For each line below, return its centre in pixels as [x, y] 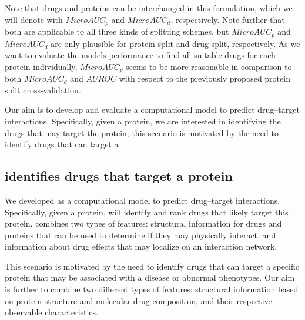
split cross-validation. [43, 90]
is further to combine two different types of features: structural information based [152, 289]
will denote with [34, 19]
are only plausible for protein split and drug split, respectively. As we [175, 43]
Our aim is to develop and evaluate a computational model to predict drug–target [152, 110]
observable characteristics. [51, 312]
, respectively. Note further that [228, 19]
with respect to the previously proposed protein [205, 78]
